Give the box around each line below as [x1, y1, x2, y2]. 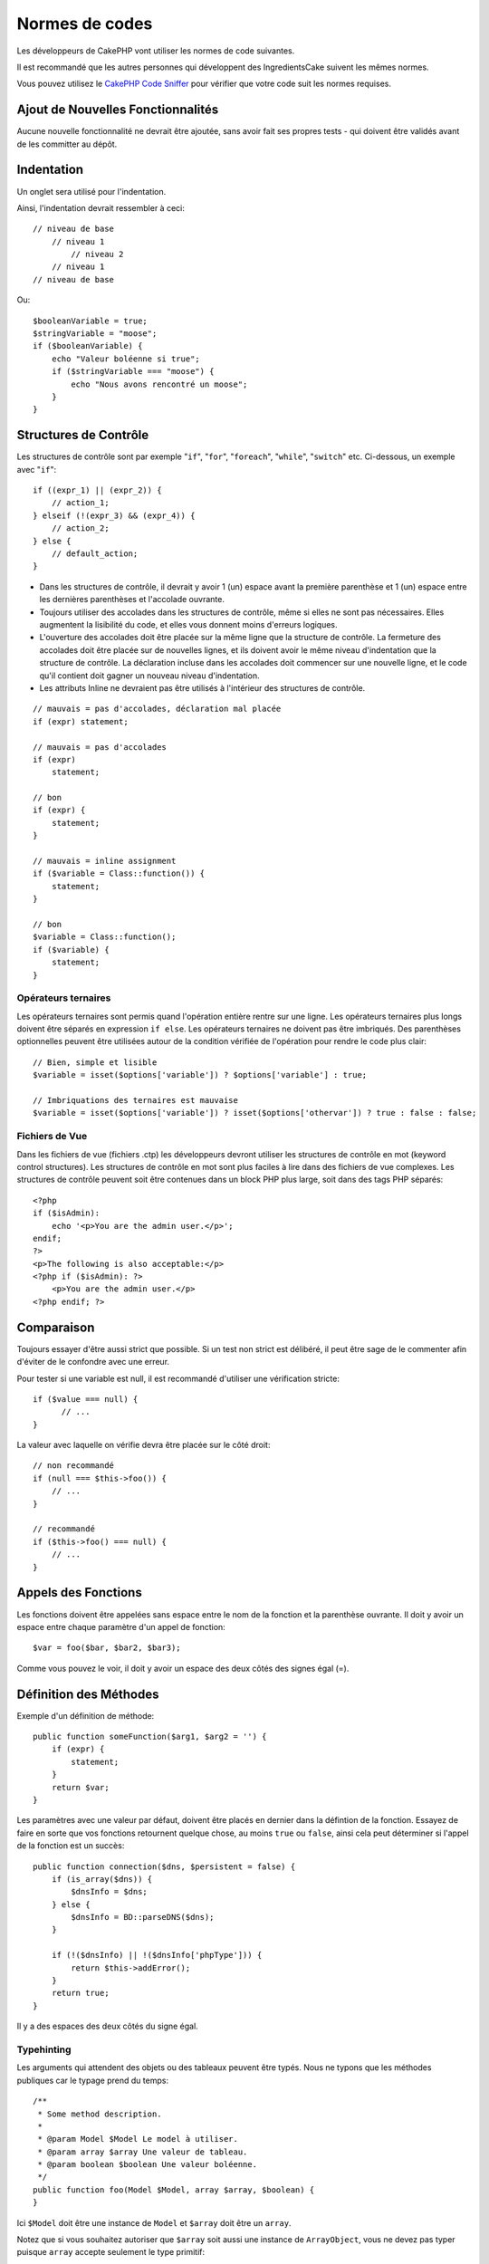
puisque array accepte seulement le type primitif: [16, 2247, 206, 2258]
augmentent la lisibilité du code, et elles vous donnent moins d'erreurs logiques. [39, 619, 339, 629]
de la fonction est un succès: [16, 1840, 125, 1851]
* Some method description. [37, 2108, 162, 2119]
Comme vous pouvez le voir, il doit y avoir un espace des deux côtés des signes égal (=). [16, 1663, 350, 1674]
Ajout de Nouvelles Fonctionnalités [16, 102, 219, 118]
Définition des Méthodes [16, 1686, 159, 1702]
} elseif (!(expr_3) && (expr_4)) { [33, 510, 196, 521]
